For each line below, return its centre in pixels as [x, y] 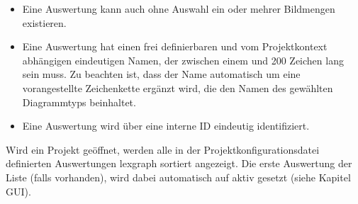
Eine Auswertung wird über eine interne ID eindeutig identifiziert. [166, 126]
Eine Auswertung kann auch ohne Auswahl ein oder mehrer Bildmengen [179, 8]
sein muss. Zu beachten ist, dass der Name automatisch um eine [161, 74]
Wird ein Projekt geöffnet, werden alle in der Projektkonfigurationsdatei [163, 149]
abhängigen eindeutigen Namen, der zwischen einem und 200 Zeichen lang [183, 60]
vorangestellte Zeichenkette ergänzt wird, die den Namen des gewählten [178, 87]
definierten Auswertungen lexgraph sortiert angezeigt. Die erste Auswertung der [179, 163]
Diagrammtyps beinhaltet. [79, 102]
